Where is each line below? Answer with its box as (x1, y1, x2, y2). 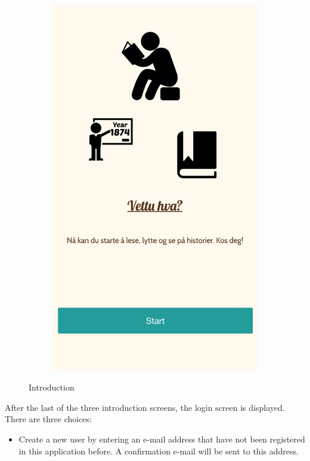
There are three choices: (5, 413, 92, 425)
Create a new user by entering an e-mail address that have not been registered (18, 432, 305, 445)
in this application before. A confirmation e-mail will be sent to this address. (18, 444, 299, 457)
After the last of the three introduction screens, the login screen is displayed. (5, 401, 285, 413)
